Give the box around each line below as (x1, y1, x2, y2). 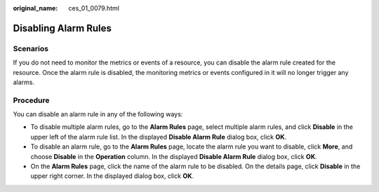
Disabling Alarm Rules (13, 22, 112, 34)
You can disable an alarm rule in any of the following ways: (13, 110, 183, 118)
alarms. (13, 78, 35, 86)
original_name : (13, 4, 58, 12)
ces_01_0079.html (68, 4, 119, 12)
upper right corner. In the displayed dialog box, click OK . (30, 172, 194, 180)
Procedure (13, 95, 50, 105)
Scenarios (13, 43, 49, 53)
